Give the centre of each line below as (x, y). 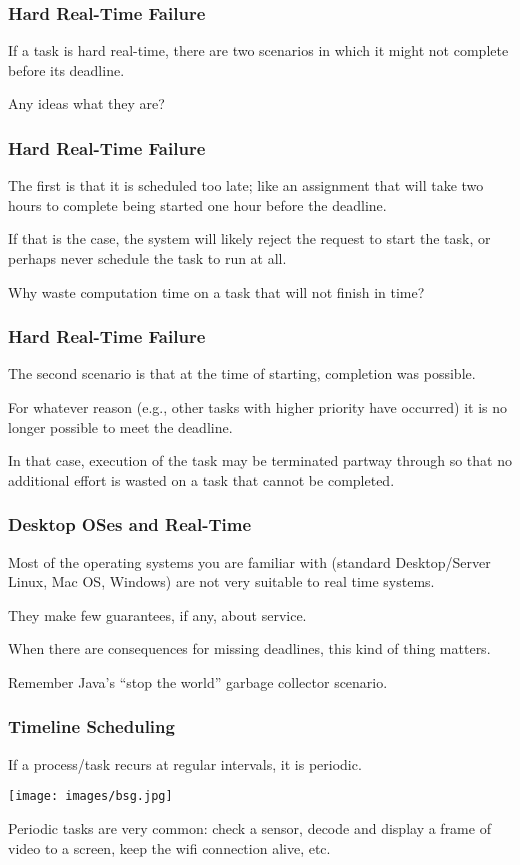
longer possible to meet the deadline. (120, 426)
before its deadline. (66, 69)
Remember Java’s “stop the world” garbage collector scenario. (198, 681)
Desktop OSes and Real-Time (130, 524)
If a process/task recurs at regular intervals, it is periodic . (185, 763)
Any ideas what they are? (86, 103)
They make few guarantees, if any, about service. (157, 614)
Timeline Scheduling (91, 726)
